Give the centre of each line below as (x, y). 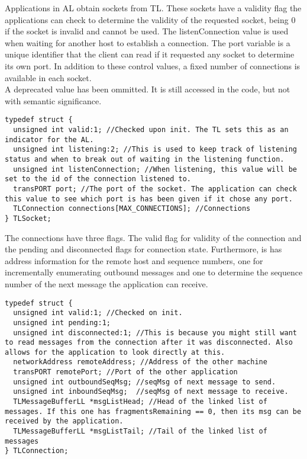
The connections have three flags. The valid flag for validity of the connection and (153, 237)
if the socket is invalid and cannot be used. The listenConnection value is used (147, 31)
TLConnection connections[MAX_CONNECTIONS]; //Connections (132, 209)
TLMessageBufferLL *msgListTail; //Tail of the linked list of (140, 431)
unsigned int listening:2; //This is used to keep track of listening (155, 150)
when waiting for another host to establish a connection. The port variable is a (148, 42)
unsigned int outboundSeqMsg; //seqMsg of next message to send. (145, 382)
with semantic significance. (53, 100)
